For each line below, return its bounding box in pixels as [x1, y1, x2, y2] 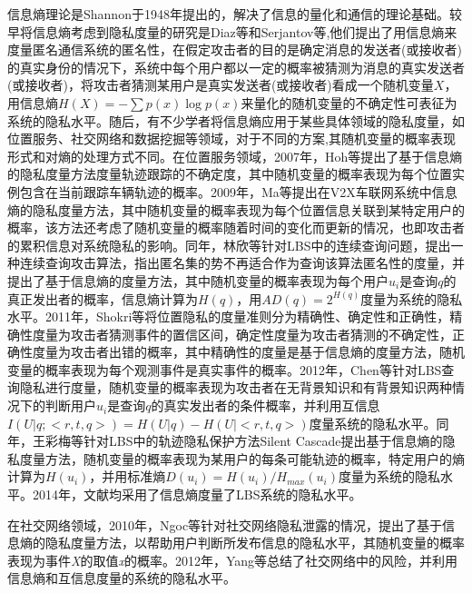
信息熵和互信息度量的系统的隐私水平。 [7, 568, 236, 588]
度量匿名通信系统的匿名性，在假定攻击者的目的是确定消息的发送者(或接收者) [7, 40, 462, 59]
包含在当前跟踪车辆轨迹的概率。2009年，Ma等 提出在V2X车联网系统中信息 [19, 182, 457, 201]
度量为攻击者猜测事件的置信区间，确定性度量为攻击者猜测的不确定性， [32, 324, 452, 343]
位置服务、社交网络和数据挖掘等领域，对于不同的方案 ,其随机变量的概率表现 [7, 129, 456, 148]
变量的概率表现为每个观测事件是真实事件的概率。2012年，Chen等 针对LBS [7, 360, 442, 379]
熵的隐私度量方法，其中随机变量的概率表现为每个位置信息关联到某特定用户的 [7, 200, 465, 219]
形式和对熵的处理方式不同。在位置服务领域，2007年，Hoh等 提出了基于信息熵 [7, 146, 463, 165]
